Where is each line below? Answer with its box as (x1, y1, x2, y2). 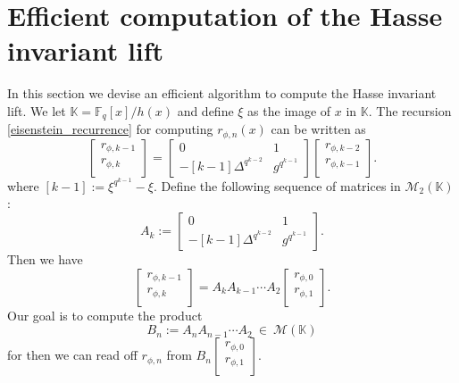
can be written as (271, 120, 366, 138)
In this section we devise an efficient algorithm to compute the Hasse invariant (7, 84, 437, 103)
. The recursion (368, 101, 452, 120)
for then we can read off (7, 346, 138, 364)
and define (177, 101, 234, 120)
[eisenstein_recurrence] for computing (7, 120, 213, 138)
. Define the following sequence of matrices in (153, 176, 401, 195)
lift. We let (7, 101, 66, 120)
